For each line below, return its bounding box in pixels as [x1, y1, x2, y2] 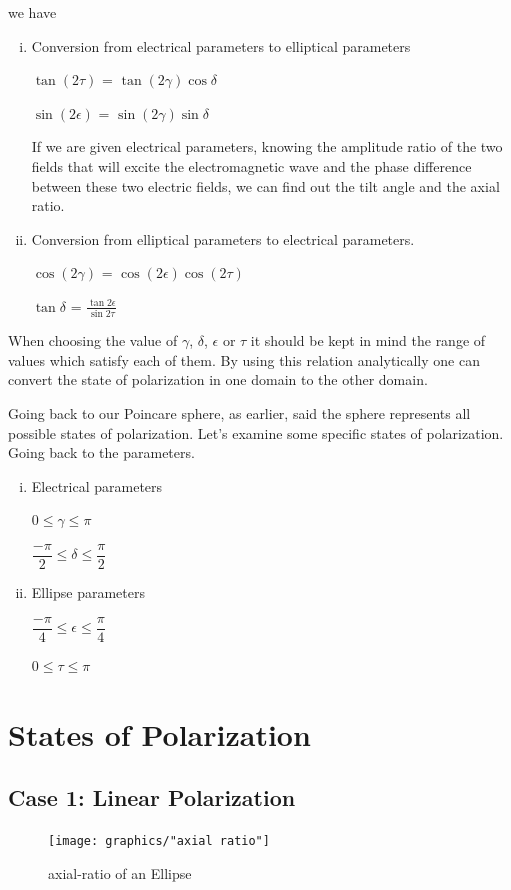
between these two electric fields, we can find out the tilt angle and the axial [31, 175, 500, 196]
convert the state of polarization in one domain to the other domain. [8, 369, 428, 390]
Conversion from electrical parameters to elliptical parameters [31, 35, 411, 56]
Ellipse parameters [31, 582, 146, 603]
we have [8, 2, 57, 22]
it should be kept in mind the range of [250, 330, 486, 351]
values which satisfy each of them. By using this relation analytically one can [8, 349, 480, 370]
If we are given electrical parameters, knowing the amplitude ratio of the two [31, 136, 503, 157]
